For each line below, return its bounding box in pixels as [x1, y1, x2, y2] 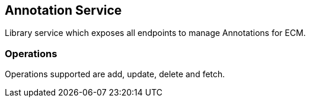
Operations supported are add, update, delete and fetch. [5, 69, 225, 80]
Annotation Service [5, 3, 122, 18]
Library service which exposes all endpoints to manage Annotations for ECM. [5, 28, 306, 38]
